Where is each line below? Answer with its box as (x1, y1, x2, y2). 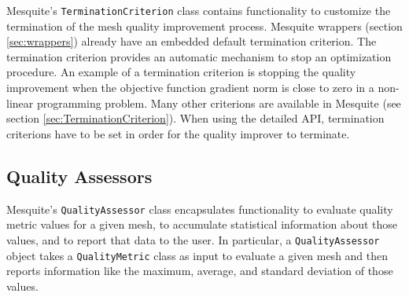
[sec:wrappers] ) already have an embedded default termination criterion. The (6, 33, 377, 49)
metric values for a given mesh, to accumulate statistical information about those (6, 216, 398, 233)
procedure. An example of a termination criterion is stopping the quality (6, 64, 356, 80)
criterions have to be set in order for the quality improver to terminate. (6, 125, 350, 141)
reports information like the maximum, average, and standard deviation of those (6, 262, 393, 279)
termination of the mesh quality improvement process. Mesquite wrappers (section (6, 17, 403, 34)
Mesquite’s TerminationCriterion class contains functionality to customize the (6, 2, 391, 18)
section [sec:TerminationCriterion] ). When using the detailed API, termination (6, 110, 385, 126)
